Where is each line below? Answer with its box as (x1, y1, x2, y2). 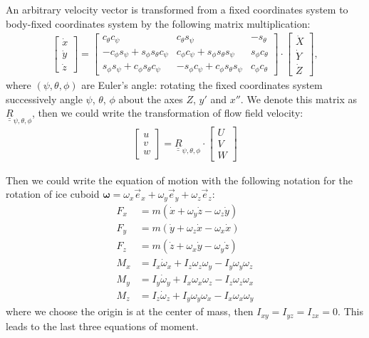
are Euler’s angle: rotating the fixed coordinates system (81, 77, 323, 92)
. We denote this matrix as (240, 91, 357, 106)
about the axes (118, 91, 183, 106)
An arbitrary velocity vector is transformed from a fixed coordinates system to (6, 2, 348, 16)
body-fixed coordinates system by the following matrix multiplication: (6, 16, 311, 31)
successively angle (6, 91, 83, 106)
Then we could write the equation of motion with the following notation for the (6, 172, 353, 187)
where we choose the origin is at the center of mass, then (6, 304, 254, 319)
